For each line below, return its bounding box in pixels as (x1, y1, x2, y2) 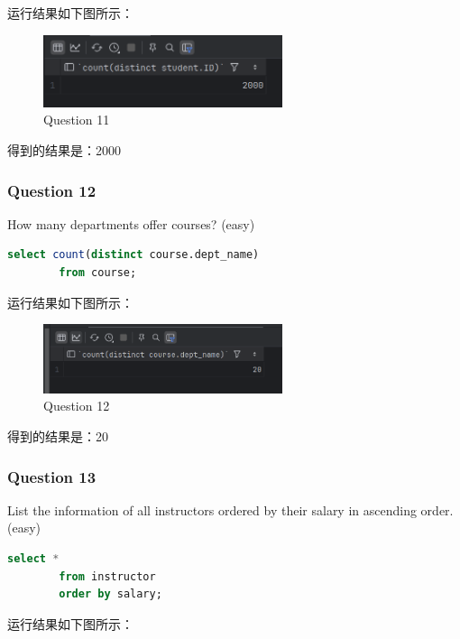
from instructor (59, 570, 156, 583)
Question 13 (7, 465, 97, 487)
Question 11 (43, 110, 110, 129)
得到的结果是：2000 (7, 141, 121, 160)
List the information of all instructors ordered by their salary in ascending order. (7, 500, 454, 519)
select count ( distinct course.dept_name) (7, 248, 260, 262)
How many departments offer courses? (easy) (7, 214, 255, 233)
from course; (59, 266, 137, 280)
